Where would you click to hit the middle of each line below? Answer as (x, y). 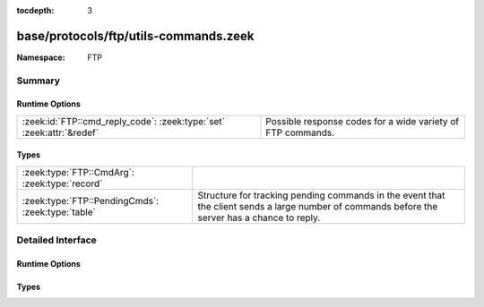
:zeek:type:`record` (62, 183)
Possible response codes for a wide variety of (363, 121)
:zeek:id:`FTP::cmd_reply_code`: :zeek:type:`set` (124, 121)
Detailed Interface (57, 240)
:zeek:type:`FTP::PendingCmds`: (91, 200)
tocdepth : (35, 10)
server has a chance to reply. (259, 217)
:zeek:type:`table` (59, 212)
